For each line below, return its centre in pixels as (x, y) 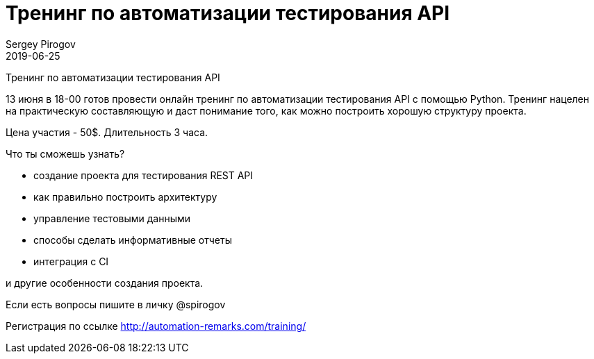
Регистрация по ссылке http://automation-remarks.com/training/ (156, 326)
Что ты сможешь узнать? (65, 153)
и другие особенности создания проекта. (105, 283)
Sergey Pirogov (41, 44)
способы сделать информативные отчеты (133, 240)
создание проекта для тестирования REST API (143, 175)
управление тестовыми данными (112, 218)
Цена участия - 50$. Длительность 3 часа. (107, 132)
